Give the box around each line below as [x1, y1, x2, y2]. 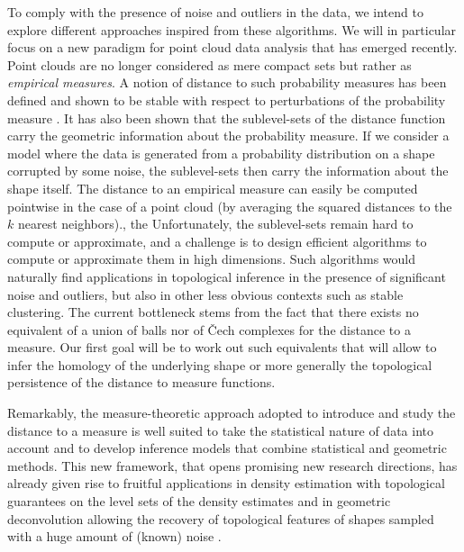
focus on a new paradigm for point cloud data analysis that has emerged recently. [7, 38, 458, 57]
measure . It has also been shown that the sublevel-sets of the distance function [7, 108, 446, 127]
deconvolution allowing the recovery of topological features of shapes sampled [7, 509, 434, 528]
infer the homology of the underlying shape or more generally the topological [7, 355, 432, 374]
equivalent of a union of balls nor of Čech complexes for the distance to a [7, 320, 411, 339]
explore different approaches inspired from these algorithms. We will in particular [7, 20, 457, 39]
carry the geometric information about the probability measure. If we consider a [7, 126, 450, 145]
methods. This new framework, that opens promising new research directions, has [7, 456, 458, 475]
